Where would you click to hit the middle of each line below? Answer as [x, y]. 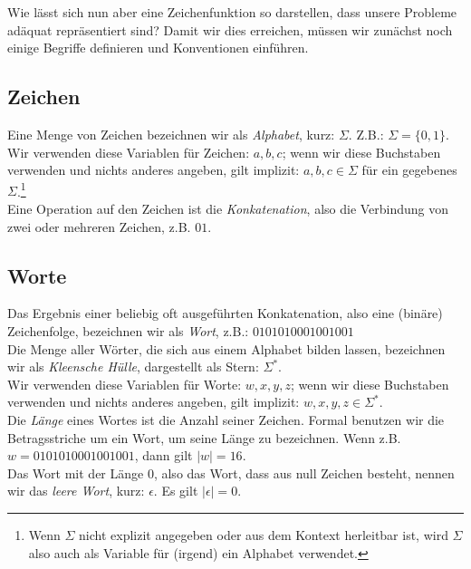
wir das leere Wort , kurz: [76, 491]
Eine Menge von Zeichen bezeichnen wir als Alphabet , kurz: [171, 134]
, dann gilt [163, 455]
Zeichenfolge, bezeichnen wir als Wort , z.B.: [128, 331]
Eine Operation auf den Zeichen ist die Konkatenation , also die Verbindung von [228, 209]
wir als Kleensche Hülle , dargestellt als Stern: [133, 366]
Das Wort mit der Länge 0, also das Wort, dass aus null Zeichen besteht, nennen [231, 473]
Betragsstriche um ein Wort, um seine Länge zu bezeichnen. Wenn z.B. [204, 437]
